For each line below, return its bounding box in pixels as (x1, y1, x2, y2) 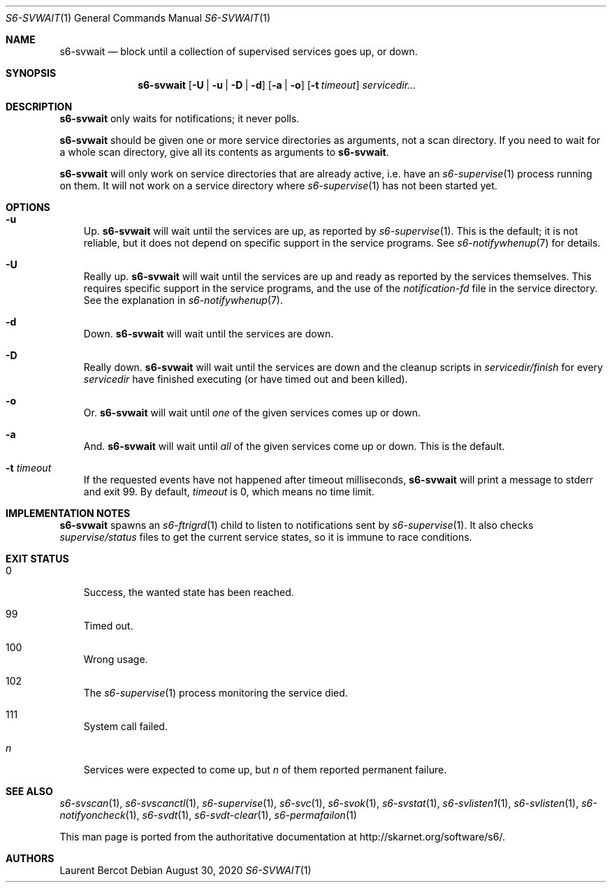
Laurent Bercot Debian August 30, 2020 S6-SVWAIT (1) (59, 864, 312, 876)
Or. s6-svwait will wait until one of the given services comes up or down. (83, 407, 421, 418)
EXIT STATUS (6, 553, 69, 565)
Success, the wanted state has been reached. (83, 586, 294, 598)
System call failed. (83, 720, 168, 732)
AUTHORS (6, 852, 54, 864)
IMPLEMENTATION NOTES (6, 507, 131, 519)
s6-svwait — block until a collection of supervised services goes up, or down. (59, 45, 418, 57)
